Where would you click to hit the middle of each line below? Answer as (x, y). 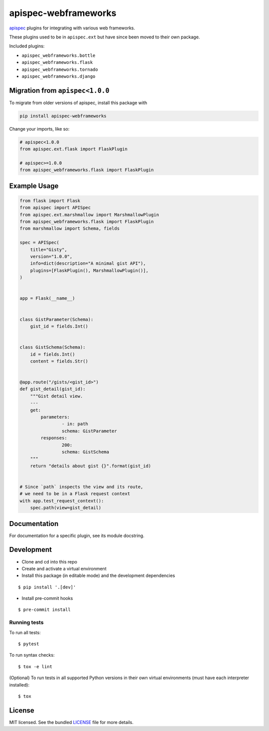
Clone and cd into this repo (49, 561)
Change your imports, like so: (39, 129)
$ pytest (29, 644)
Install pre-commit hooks (47, 598)
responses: (54, 438)
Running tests (26, 622)
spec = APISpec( (40, 243)
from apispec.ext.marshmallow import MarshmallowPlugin (89, 215)
